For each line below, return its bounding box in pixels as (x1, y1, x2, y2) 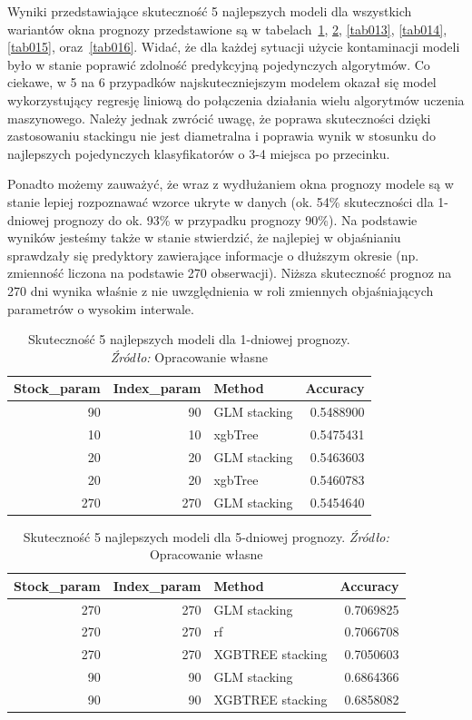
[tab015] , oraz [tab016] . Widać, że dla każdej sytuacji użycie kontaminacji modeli (7, 37, 460, 56)
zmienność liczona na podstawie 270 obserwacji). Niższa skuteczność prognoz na (7, 263, 452, 282)
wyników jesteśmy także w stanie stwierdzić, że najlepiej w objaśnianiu (7, 228, 401, 247)
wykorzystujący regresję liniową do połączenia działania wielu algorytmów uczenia (7, 90, 465, 109)
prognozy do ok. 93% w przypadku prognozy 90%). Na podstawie (53, 210, 418, 229)
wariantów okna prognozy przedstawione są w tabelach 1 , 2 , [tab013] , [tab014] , (7, 19, 447, 38)
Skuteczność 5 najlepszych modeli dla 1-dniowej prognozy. (28, 330, 350, 349)
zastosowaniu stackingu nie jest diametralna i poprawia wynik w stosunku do (7, 126, 436, 145)
